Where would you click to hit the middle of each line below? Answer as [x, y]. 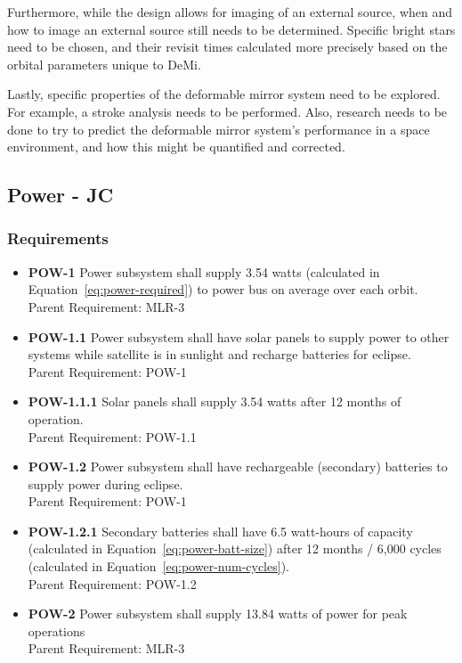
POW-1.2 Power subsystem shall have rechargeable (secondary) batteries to [238, 467]
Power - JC [61, 195]
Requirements [58, 238]
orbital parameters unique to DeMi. [104, 64]
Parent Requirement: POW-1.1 [112, 436]
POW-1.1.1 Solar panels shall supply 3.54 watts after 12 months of [215, 401]
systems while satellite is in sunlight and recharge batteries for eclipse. [219, 354]
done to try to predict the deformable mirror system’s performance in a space [219, 129]
